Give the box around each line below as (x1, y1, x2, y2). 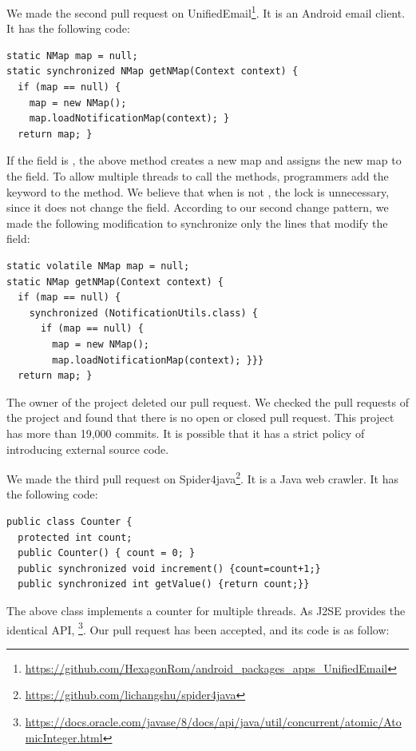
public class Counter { (6, 515, 133, 527)
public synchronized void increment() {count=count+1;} (18, 562, 321, 574)
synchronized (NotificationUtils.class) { (29, 307, 258, 319)
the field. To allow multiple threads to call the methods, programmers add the (6, 168, 389, 184)
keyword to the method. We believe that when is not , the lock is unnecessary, (6, 183, 390, 200)
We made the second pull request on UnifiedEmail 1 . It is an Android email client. (6, 2, 406, 21)
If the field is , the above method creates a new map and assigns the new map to (6, 152, 402, 169)
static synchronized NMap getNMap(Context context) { (6, 66, 299, 77)
